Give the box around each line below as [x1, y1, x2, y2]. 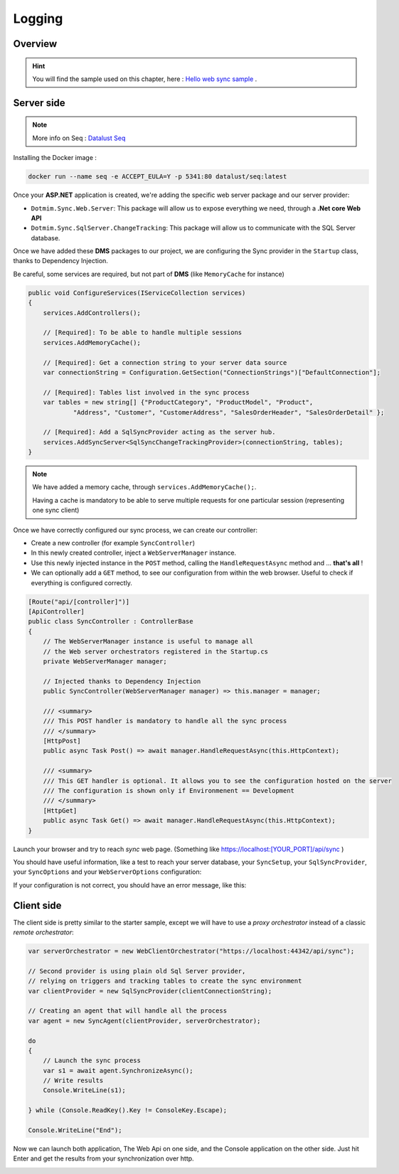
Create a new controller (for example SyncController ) [31, 539, 196, 548]
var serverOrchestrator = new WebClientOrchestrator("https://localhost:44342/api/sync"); [28, 946, 355, 955]
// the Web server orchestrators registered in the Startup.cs [43, 647, 269, 656]
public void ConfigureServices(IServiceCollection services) [28, 289, 246, 297]
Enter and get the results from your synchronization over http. [13, 1154, 195, 1163]
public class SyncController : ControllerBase [28, 617, 193, 626]
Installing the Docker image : [13, 154, 97, 162]
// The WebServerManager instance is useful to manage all [43, 637, 254, 646]
